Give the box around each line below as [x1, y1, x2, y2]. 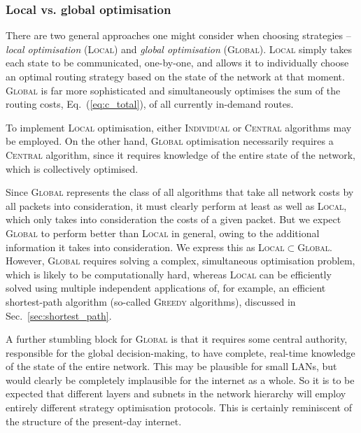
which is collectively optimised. [6, 161, 139, 176]
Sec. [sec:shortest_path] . [6, 308, 112, 322]
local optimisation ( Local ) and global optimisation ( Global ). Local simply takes [6, 41, 352, 56]
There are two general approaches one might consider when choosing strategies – [6, 28, 351, 43]
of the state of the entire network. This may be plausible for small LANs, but [6, 359, 337, 374]
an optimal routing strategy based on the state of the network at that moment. [6, 69, 345, 83]
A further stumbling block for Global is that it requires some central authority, [6, 332, 348, 346]
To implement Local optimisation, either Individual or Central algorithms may [6, 120, 352, 134]
